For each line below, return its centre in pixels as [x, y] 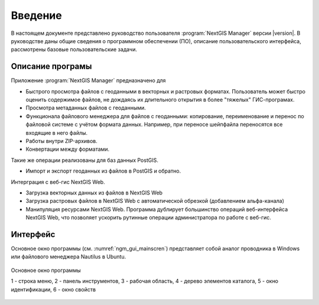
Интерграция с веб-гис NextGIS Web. [58, 182]
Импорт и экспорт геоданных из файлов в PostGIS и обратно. [103, 171]
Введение [36, 15]
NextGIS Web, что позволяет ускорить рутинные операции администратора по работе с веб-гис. [149, 218]
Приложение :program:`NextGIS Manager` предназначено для [88, 80]
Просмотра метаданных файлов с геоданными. [86, 108]
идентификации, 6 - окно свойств [53, 289]
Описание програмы [51, 66]
